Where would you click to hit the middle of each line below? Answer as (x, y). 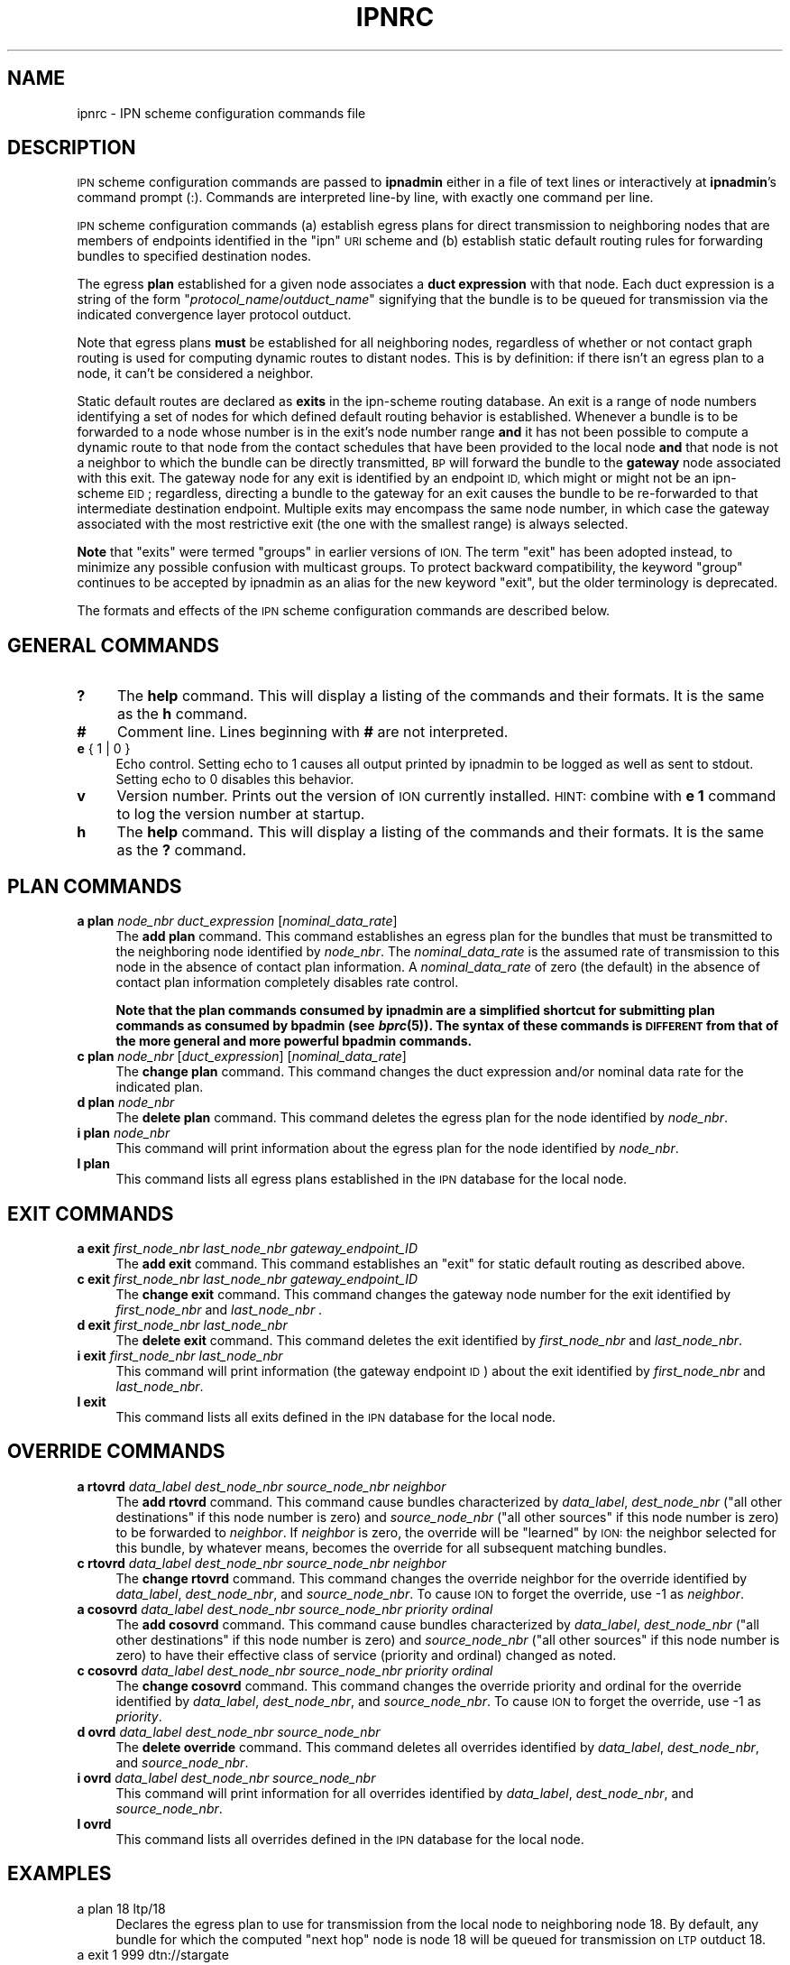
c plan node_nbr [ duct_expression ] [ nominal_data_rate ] (242, 1056)
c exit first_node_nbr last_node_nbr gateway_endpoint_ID (248, 1278)
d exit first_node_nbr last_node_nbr (182, 1324)
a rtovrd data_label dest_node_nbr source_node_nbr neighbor (262, 1486)
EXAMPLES (60, 1874)
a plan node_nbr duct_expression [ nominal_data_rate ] (237, 921)
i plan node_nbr (124, 1133)
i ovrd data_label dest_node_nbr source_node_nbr (226, 1777)
